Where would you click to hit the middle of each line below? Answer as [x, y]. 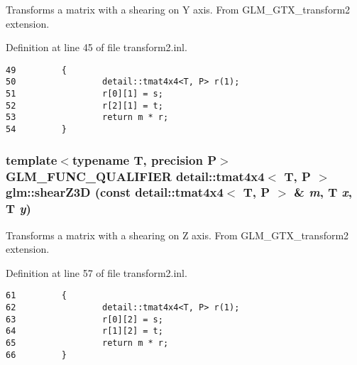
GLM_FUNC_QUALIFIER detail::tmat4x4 [135, 176]
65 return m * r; [87, 343]
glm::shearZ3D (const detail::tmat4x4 [115, 192]
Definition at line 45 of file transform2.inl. [97, 47]
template [32, 159]
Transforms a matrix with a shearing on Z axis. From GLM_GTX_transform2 [177, 235]
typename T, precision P [144, 159]
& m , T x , [323, 192]
